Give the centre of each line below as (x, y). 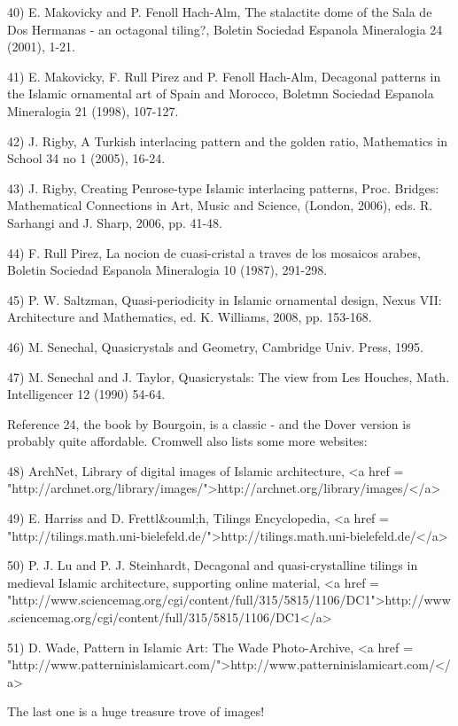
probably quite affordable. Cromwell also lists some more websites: (187, 441)
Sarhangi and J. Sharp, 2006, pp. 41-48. (115, 222)
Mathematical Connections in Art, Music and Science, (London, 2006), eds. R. (220, 205)
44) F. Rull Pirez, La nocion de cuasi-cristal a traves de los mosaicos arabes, (214, 252)
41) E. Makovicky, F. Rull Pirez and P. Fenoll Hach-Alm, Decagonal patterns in (224, 76)
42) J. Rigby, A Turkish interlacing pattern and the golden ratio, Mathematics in (227, 141)
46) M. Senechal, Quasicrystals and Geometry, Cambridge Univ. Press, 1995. (215, 346)
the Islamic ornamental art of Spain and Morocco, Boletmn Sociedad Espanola (221, 94)
